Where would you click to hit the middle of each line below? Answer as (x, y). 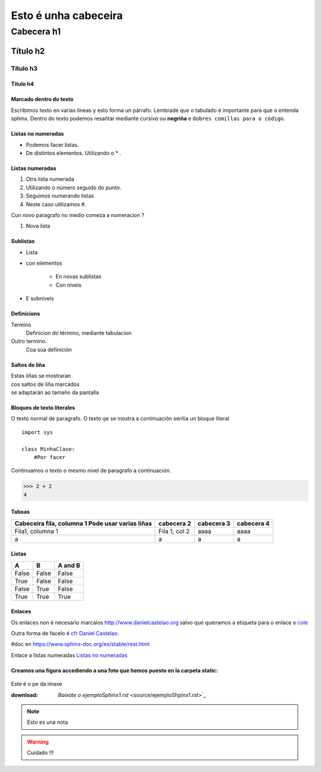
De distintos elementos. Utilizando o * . (73, 153)
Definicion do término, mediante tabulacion (79, 333)
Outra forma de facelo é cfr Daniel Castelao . (65, 633)
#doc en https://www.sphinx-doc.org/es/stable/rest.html (80, 644)
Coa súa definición (49, 349)
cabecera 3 (214, 523)
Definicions (26, 314)
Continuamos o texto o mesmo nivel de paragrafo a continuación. (91, 470)
